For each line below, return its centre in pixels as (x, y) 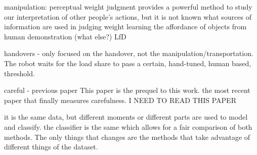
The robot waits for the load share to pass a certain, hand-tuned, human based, (128, 63)
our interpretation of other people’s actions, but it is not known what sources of (128, 16)
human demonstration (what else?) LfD (65, 36)
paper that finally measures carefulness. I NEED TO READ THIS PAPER (120, 100)
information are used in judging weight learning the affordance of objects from (125, 27)
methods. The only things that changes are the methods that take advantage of (127, 137)
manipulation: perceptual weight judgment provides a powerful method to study (128, 7)
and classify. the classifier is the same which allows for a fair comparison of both (128, 126)
